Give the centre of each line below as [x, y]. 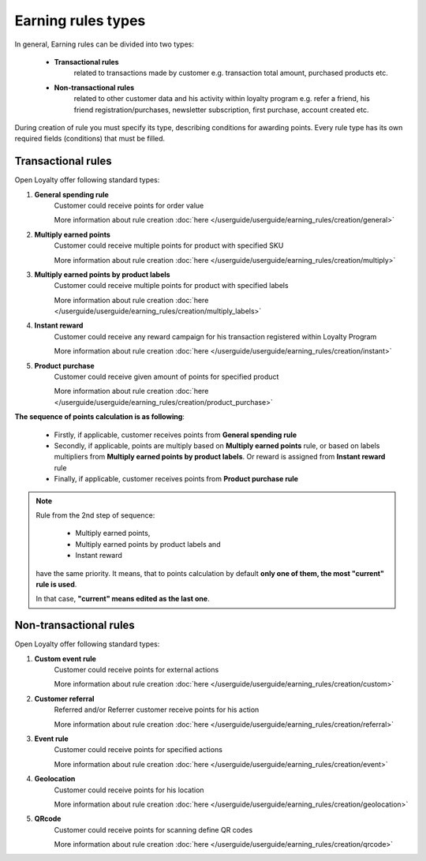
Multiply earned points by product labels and [148, 544]
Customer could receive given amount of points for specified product [166, 377]
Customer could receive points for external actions [136, 669]
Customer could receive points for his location [129, 790]
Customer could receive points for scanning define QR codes [153, 829]
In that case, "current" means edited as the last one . [123, 599]
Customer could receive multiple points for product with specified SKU [169, 245]
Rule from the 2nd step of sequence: [95, 515]
